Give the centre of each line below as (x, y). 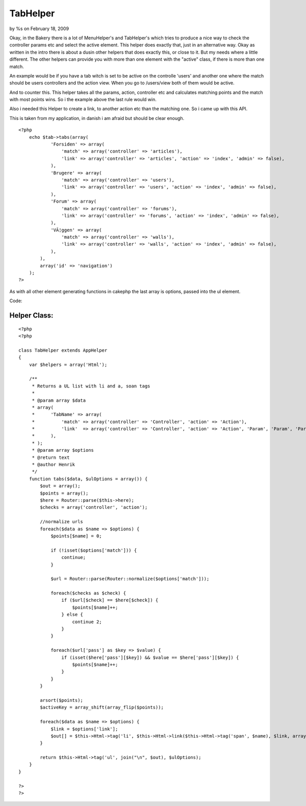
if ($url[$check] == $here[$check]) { (110, 600)
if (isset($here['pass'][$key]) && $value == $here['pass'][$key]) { (150, 657)
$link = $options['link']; (84, 729)
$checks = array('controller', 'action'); (94, 507)
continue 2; (87, 622)
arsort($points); (62, 700)
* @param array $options (63, 450)
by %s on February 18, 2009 (39, 29)
